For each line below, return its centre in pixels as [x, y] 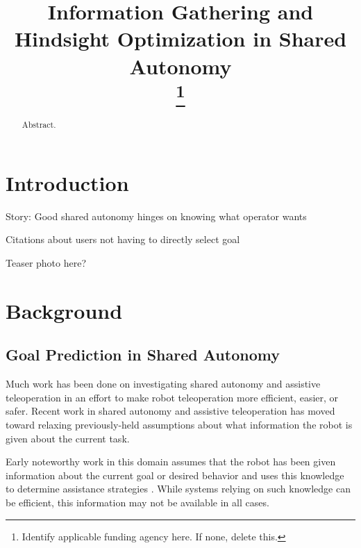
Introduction [67, 182]
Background [64, 310]
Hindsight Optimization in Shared [180, 39]
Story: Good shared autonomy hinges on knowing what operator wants [156, 216]
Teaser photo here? [46, 262]
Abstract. [39, 125]
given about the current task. [68, 438]
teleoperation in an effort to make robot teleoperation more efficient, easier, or [172, 397]
